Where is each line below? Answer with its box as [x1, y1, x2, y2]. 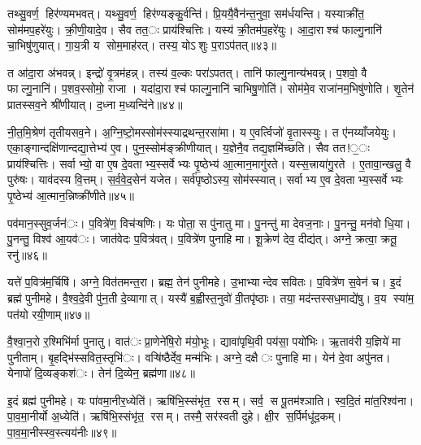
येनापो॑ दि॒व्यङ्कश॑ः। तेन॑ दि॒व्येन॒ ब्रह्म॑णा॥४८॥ [7, 364, 195, 382]
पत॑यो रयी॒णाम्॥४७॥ [7, 305, 90, 322]
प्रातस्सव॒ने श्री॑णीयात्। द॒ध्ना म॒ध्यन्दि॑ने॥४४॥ [7, 95, 183, 112]
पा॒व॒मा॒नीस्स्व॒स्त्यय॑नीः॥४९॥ [7, 424, 117, 441]
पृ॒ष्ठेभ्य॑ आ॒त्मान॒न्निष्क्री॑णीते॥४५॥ [7, 186, 134, 203]
